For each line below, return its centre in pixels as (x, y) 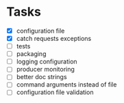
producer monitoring (45, 70)
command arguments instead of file (66, 85)
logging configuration (47, 61)
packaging (31, 54)
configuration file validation (55, 92)
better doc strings (41, 77)
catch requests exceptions (54, 39)
